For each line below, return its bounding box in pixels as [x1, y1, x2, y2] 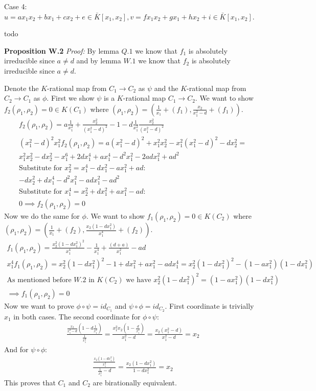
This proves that [4, 377, 56, 387]
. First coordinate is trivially [165, 300, 254, 311]
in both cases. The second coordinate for [13, 311, 141, 321]
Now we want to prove [4, 300, 74, 311]
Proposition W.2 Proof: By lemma [4, 45, 119, 56]
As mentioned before [7, 276, 72, 284]
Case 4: [4, 1, 27, 11]
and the [154, 82, 178, 93]
